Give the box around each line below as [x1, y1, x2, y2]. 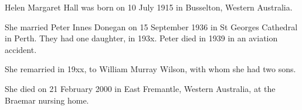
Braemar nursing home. [5, 94, 89, 106]
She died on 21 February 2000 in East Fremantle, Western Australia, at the [5, 82, 276, 94]
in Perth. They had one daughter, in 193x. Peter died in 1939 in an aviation [5, 32, 278, 44]
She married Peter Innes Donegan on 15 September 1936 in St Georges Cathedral [5, 20, 298, 33]
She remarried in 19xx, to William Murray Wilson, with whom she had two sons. [5, 63, 296, 75]
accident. [5, 43, 37, 55]
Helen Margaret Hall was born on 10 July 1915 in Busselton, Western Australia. [5, 1, 293, 13]
